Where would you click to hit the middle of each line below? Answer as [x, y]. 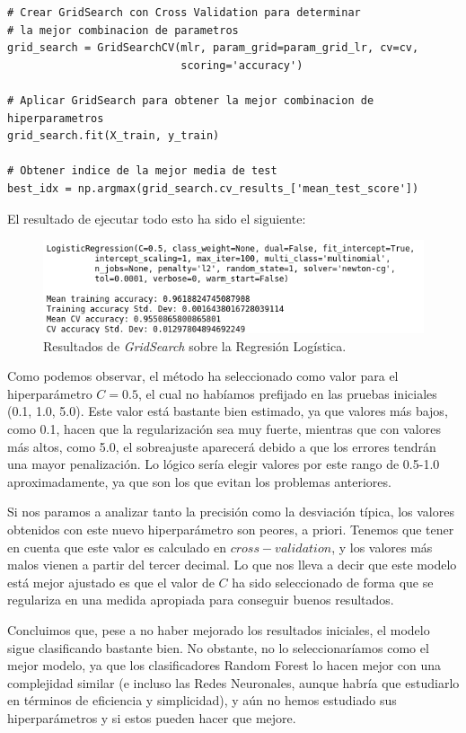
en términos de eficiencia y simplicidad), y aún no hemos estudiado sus [202, 700]
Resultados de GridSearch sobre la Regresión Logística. [195, 345]
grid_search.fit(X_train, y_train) [114, 136]
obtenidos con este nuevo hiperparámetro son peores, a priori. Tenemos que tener [231, 529]
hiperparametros [56, 118]
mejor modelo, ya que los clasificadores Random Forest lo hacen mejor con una [224, 665]
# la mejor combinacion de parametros [123, 30]
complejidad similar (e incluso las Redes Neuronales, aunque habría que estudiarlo [233, 682]
